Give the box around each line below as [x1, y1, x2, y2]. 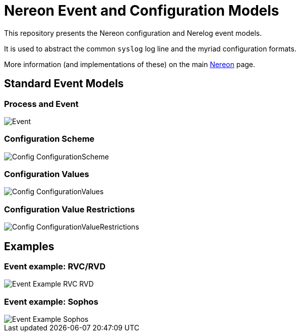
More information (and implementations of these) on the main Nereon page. [4, 60, 256, 69]
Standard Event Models [4, 77, 124, 90]
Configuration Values [4, 169, 89, 180]
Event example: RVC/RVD [4, 261, 106, 272]
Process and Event [4, 98, 79, 109]
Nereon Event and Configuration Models [4, 2, 279, 19]
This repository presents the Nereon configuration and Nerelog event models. [4, 28, 262, 37]
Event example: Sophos [4, 296, 98, 307]
